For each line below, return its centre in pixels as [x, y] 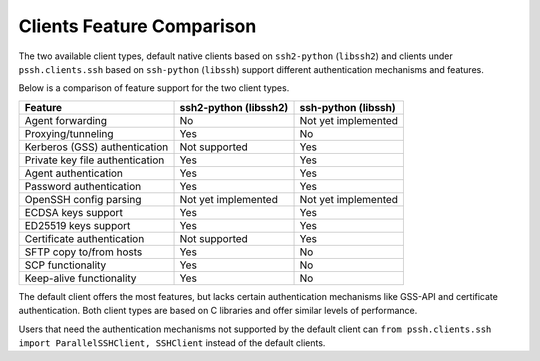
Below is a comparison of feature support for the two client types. [154, 88]
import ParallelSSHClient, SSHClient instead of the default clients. [172, 342]
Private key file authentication [94, 160]
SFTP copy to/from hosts [83, 252]
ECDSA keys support [74, 212]
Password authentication [83, 186]
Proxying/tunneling [69, 133]
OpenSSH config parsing [83, 199]
